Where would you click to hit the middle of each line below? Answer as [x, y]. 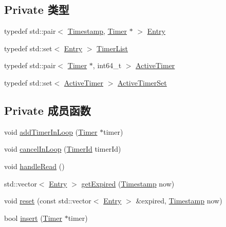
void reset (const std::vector [48, 201]
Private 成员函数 [48, 110]
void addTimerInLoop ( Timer [51, 131]
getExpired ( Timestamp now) [128, 183]
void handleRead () [34, 166]
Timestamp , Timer [97, 31]
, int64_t [107, 65]
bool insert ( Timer [33, 218]
